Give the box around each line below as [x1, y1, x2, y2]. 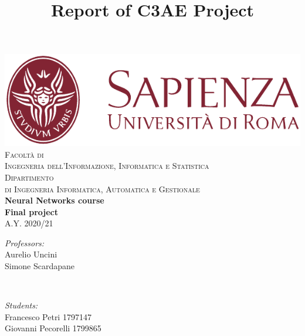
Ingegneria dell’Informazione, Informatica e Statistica [5, 159, 209, 172]
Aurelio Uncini [5, 248, 57, 260]
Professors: [5, 236, 45, 249]
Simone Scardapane [5, 260, 75, 272]
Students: [5, 299, 38, 311]
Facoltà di [5, 148, 44, 160]
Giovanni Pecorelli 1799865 [5, 322, 101, 334]
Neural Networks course [5, 194, 104, 206]
